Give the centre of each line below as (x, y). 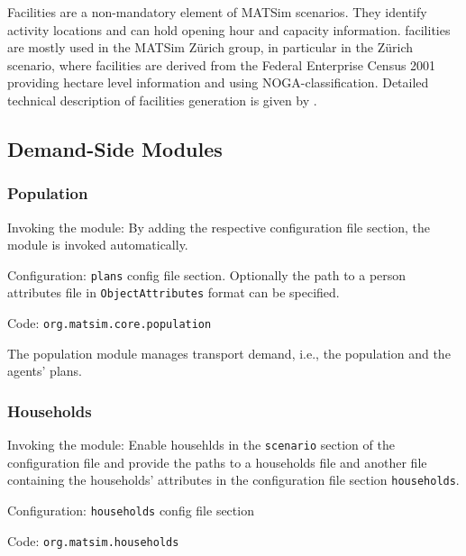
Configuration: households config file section (131, 510)
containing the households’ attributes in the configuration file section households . (233, 480)
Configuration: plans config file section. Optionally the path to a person (207, 274)
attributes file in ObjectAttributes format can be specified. (174, 292)
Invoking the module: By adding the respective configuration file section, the (219, 227)
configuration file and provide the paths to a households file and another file (217, 462)
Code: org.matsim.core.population (110, 323)
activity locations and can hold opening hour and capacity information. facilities (229, 29)
